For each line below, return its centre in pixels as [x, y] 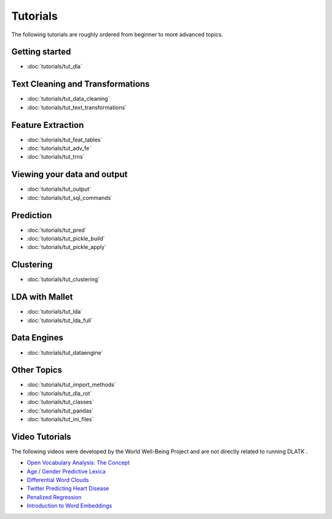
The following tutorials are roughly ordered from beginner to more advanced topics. [117, 34]
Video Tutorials [41, 437]
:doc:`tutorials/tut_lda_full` [60, 320]
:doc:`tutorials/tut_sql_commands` [70, 197]
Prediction [32, 215]
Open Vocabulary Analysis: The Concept [78, 463]
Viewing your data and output [69, 174]
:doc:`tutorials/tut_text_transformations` [77, 107]
